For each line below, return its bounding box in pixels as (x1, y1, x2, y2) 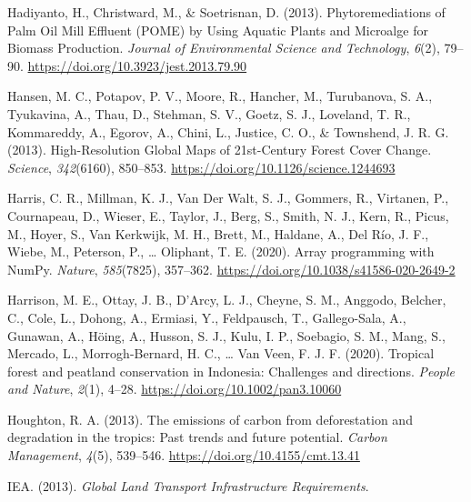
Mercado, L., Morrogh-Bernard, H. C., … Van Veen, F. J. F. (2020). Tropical (7, 344, 435, 363)
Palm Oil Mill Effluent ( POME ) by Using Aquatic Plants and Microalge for (7, 20, 428, 39)
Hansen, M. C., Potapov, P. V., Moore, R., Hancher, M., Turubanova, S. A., (7, 86, 433, 105)
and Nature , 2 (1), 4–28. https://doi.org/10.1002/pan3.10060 (7, 379, 342, 398)
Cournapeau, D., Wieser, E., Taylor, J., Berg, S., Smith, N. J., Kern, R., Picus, (7, 206, 449, 225)
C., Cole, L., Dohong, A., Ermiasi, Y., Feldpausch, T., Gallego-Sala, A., (7, 307, 406, 326)
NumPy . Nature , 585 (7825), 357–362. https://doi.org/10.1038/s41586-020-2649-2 (7, 259, 456, 278)
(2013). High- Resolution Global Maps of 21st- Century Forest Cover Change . (7, 140, 432, 159)
